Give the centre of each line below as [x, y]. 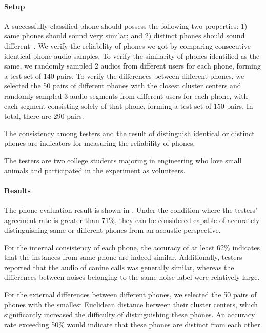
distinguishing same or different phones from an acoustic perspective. [112, 230]
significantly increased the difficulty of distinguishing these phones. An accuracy [130, 314]
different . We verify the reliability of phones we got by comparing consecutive [127, 45]
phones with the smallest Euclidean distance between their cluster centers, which [131, 304]
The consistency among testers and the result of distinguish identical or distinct [129, 133]
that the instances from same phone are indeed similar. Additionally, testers [123, 257]
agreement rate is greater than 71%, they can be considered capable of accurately [132, 220]
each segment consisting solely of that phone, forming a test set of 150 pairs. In [129, 106]
